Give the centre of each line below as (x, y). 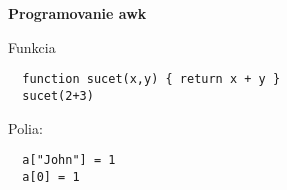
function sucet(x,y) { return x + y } (151, 79)
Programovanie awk (77, 13)
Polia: (25, 127)
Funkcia (32, 46)
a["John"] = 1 (69, 160)
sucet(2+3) (58, 95)
